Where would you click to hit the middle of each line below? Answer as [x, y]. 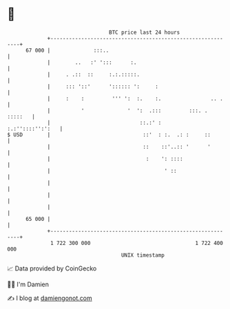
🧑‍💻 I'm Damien [28, 284]
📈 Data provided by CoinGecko [52, 268]
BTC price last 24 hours [145, 32]
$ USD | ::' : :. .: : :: [109, 135]
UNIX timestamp [143, 255]
